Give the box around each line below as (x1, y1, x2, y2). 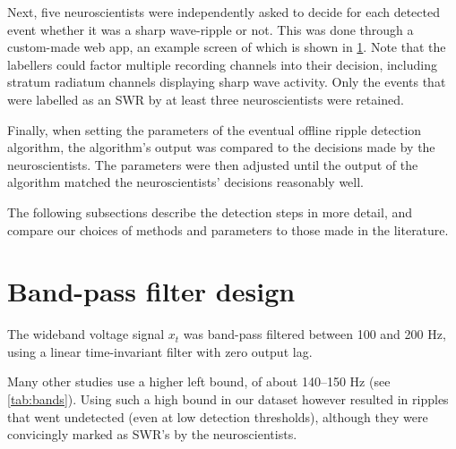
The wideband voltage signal (7, 325, 165, 343)
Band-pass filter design (7, 273, 296, 309)
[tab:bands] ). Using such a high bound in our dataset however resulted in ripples (7, 390, 449, 409)
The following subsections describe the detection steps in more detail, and (7, 202, 413, 221)
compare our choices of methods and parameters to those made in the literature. (7, 220, 449, 239)
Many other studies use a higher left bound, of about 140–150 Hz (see (7, 372, 391, 391)
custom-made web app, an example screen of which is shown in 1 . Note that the (7, 38, 446, 56)
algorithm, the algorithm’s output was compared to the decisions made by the (7, 138, 435, 157)
